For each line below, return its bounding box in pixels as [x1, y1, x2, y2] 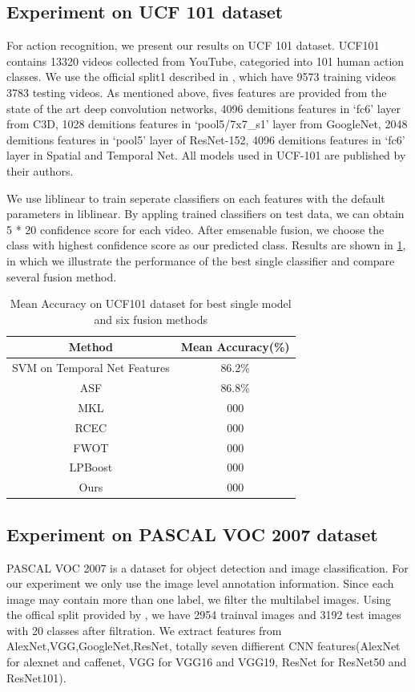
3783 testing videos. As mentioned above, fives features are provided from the [6, 83, 387, 100]
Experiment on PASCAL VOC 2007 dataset [6, 521, 378, 546]
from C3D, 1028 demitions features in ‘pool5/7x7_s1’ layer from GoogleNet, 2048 [6, 115, 408, 132]
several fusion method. [6, 268, 117, 285]
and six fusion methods [94, 310, 207, 327]
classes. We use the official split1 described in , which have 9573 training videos [6, 68, 396, 85]
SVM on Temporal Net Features [12, 359, 170, 376]
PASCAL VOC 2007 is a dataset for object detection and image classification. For [6, 559, 409, 576]
